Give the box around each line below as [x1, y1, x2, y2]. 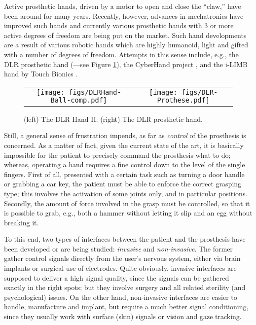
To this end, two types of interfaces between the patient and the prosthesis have [4, 234, 246, 244]
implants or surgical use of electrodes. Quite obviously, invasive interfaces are [4, 263, 237, 273]
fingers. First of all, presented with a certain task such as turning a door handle [4, 169, 245, 179]
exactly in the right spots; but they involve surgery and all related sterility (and [4, 282, 246, 292]
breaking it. [4, 217, 39, 227]
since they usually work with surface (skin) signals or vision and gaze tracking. [4, 311, 242, 322]
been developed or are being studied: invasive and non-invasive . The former [4, 243, 233, 253]
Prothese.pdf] [157, 96, 210, 104]
